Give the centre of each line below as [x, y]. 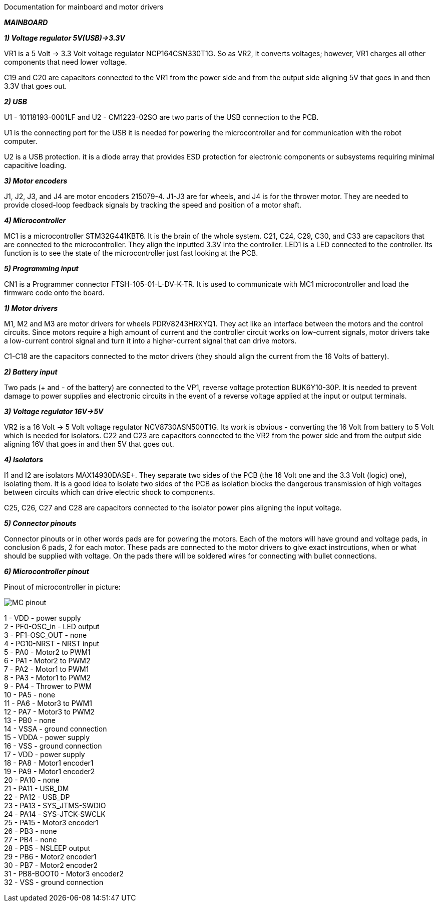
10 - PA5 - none [30, 695]
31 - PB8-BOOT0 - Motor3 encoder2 [64, 874]
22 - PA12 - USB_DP [37, 797]
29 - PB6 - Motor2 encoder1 [50, 857]
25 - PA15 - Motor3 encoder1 [51, 823]
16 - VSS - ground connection [53, 746]
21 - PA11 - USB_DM [37, 788]
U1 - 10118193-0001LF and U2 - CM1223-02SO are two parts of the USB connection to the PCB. [161, 117]
